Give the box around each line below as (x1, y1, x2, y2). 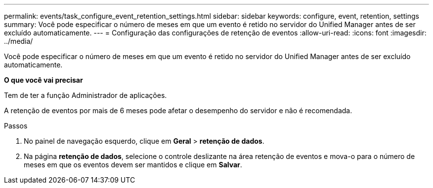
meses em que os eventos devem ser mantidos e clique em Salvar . (24, 160, 242, 169)
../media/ (4, 37, 33, 45)
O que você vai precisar (4, 76, 83, 84)
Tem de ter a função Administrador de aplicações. (4, 91, 167, 99)
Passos (4, 122, 28, 130)
